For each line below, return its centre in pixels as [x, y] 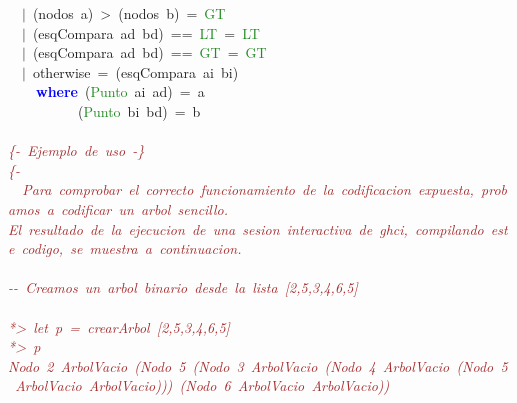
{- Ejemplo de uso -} [76, 150]
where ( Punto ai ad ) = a [120, 91]
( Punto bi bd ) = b [139, 110]
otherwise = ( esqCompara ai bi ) [135, 71]
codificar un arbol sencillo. [144, 208]
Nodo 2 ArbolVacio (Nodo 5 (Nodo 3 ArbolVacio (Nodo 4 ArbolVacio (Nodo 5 [258, 365]
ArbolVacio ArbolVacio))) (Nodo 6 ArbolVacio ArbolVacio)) [202, 385]
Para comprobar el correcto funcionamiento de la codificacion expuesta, [248, 189]
